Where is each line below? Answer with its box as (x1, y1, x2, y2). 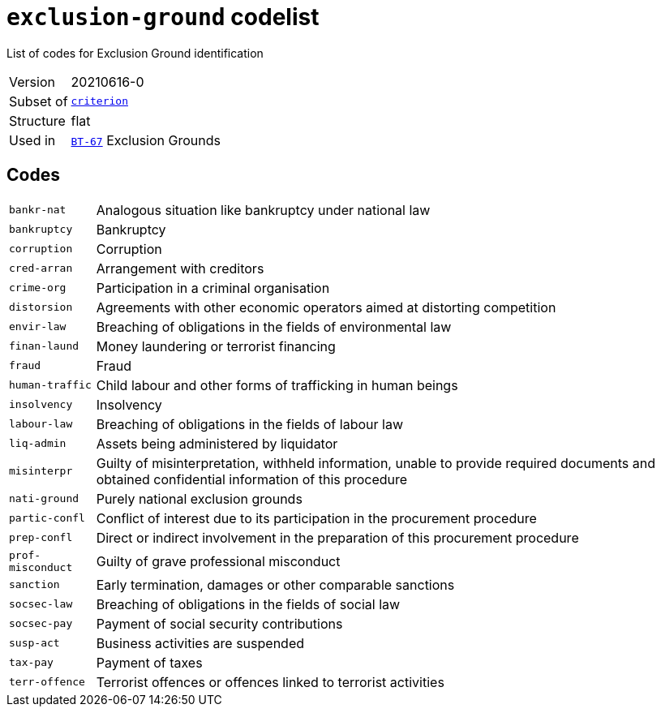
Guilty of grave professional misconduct (96, 552, 341, 569)
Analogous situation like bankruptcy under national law (96, 201, 431, 218)
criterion (71, 95, 128, 108)
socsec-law (9, 598, 73, 611)
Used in (9, 131, 56, 148)
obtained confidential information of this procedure (96, 470, 408, 488)
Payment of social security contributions (96, 615, 343, 632)
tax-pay (9, 656, 54, 669)
